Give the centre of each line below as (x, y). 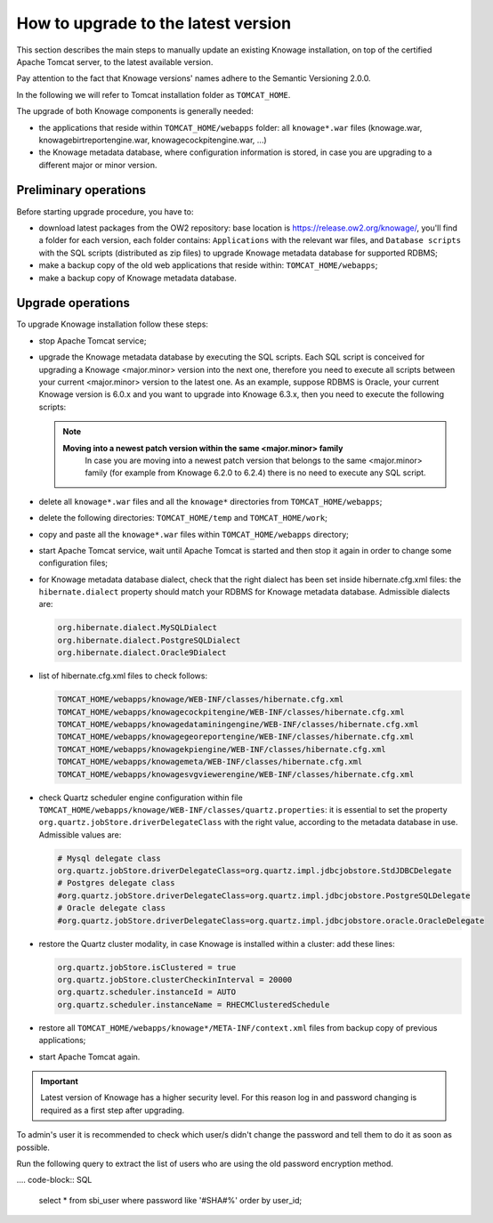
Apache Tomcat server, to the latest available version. (115, 61)
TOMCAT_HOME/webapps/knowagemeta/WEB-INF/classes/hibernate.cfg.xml (210, 762)
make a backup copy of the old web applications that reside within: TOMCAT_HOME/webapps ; (208, 265)
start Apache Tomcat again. (89, 1057)
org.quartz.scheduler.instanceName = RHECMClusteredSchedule (194, 1004)
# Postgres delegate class (116, 883)
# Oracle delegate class (112, 908)
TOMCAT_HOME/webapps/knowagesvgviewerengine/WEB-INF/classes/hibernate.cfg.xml (236, 774)
